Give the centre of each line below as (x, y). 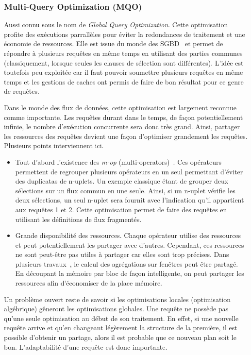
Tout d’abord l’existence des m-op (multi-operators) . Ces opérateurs (118, 161)
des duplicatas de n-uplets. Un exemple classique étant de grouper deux (122, 181)
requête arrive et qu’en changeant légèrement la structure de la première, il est (121, 328)
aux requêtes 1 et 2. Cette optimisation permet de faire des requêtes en (121, 209)
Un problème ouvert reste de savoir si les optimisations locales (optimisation (117, 299)
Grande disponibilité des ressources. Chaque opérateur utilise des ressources (128, 235)
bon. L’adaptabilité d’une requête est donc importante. (86, 347)
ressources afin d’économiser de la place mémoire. (89, 283)
